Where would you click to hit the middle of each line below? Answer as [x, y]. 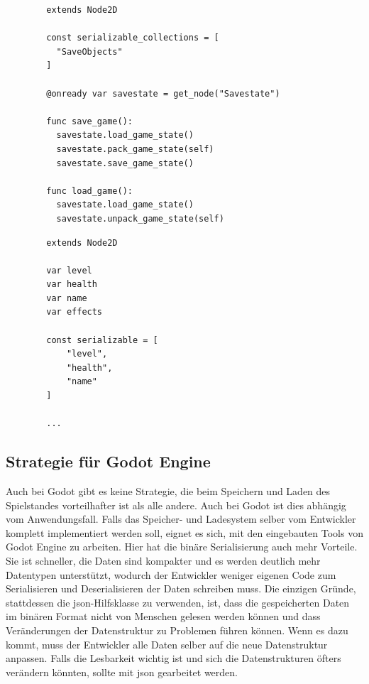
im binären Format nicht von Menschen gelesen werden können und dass [163, 616]
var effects [75, 312]
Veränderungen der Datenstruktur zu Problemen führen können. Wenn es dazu [177, 630]
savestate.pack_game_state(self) [135, 149]
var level [69, 270]
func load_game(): [89, 191]
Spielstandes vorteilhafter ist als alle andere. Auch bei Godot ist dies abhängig [176, 505]
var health [72, 284]
